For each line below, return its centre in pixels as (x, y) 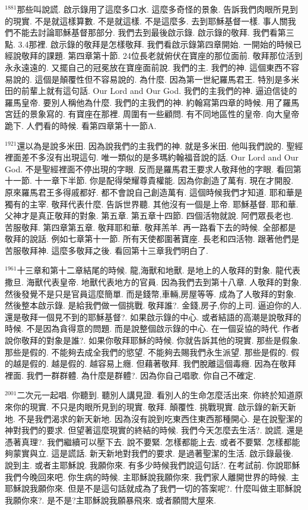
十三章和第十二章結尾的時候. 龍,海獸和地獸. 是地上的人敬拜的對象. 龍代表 (158, 270)
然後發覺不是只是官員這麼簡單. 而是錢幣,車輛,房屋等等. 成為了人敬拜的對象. (150, 293)
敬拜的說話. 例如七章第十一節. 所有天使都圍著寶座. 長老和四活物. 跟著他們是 (152, 239)
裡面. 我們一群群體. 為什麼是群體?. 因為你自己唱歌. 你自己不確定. (130, 375)
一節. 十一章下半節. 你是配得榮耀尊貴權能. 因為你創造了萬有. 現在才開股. (153, 180)
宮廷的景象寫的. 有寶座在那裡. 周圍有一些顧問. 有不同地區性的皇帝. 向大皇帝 (152, 114)
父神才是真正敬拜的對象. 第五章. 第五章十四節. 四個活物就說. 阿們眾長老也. (149, 215)
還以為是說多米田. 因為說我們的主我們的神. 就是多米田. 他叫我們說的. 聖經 (160, 145)
